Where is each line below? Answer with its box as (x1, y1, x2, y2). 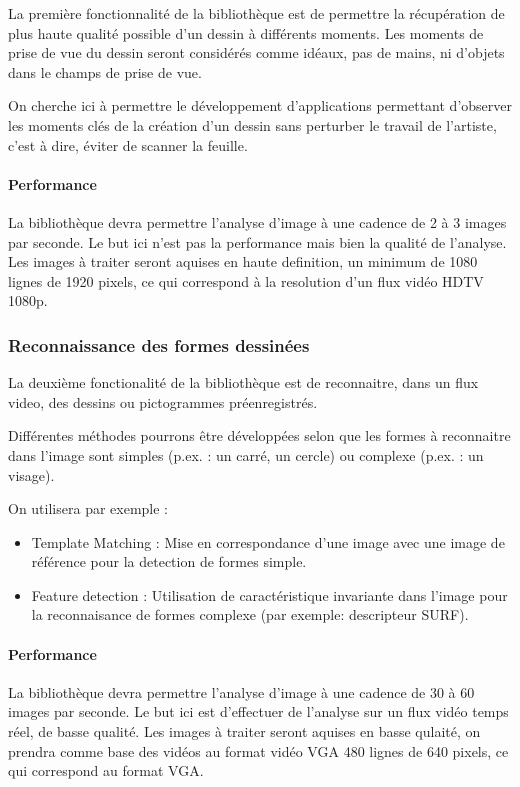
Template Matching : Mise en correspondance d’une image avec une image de (31, 531, 505, 552)
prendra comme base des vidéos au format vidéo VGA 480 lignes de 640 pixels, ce (8, 740, 509, 761)
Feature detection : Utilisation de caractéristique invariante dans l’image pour (31, 584, 508, 605)
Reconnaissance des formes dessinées (8, 332, 310, 357)
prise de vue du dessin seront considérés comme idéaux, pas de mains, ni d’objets (8, 42, 505, 63)
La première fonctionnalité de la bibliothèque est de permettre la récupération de (8, 3, 505, 23)
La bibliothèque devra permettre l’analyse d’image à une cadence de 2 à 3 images (8, 211, 507, 232)
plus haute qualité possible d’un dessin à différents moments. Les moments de (8, 22, 484, 43)
